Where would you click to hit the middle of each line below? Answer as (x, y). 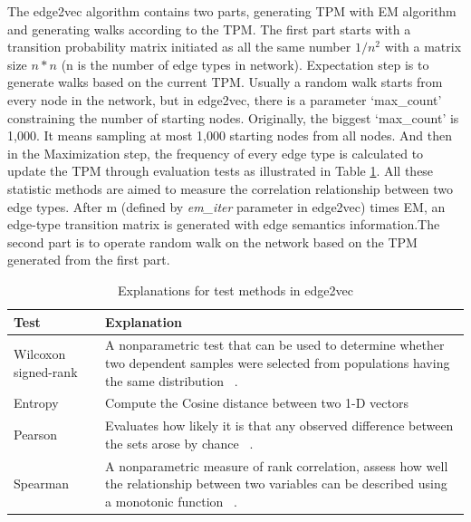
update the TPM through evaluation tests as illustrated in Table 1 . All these (221, 171)
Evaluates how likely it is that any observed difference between (279, 425)
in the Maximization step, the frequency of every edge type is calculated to (216, 153)
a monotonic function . (171, 501)
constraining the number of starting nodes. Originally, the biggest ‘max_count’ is (233, 117)
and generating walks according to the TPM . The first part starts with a (209, 29)
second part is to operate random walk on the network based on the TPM (212, 242)
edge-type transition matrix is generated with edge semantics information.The (224, 224)
